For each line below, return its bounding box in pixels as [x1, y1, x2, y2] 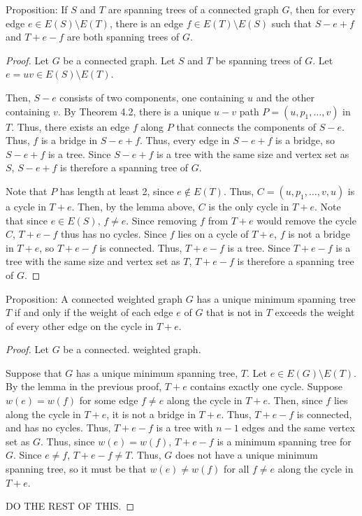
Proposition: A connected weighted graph [6, 291, 183, 306]
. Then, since [268, 393, 323, 408]
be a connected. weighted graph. [63, 342, 201, 357]
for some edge [79, 393, 138, 408]
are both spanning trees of [66, 29, 180, 44]
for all [224, 461, 249, 476]
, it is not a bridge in [106, 406, 196, 421]
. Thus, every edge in [140, 133, 230, 148]
